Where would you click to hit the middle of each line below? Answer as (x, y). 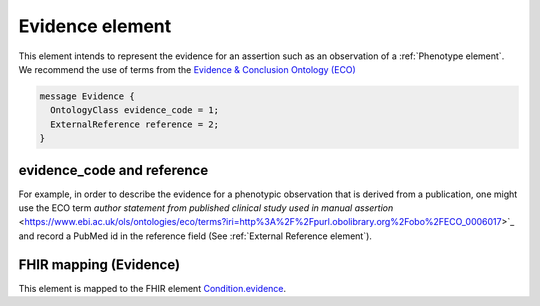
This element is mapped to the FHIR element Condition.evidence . (152, 288)
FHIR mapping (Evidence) (99, 264)
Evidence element (95, 26)
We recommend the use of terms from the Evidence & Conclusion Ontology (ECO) (187, 69)
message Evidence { (87, 96)
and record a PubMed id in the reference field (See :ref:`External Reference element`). (195, 236)
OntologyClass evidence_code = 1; (135, 110)
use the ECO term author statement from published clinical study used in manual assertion (206, 207)
